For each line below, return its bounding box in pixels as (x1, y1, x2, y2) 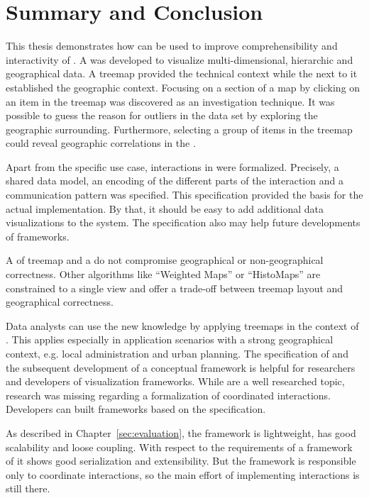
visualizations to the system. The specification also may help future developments (6, 215, 360, 230)
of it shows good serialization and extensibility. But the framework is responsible (6, 453, 356, 468)
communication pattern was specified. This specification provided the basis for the (6, 187, 363, 202)
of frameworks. (6, 228, 70, 243)
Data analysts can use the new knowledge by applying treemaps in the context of (6, 318, 359, 333)
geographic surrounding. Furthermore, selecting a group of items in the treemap (6, 121, 353, 136)
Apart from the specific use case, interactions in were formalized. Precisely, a (6, 159, 339, 174)
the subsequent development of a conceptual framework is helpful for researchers (6, 360, 356, 375)
